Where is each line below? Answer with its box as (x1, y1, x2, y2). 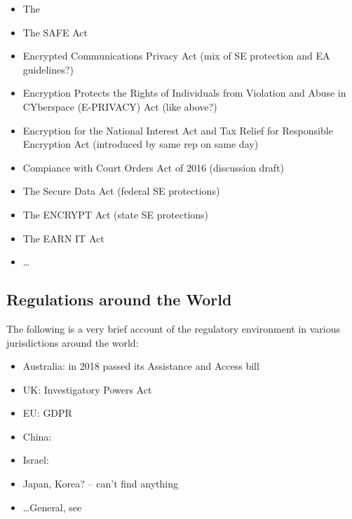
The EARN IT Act (22, 230, 104, 245)
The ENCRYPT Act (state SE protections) (22, 207, 209, 221)
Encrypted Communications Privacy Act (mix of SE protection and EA (22, 48, 330, 63)
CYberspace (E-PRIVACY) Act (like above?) (22, 99, 217, 113)
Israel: (22, 452, 49, 467)
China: (22, 429, 52, 443)
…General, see (22, 499, 82, 514)
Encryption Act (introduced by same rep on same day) (22, 137, 259, 151)
